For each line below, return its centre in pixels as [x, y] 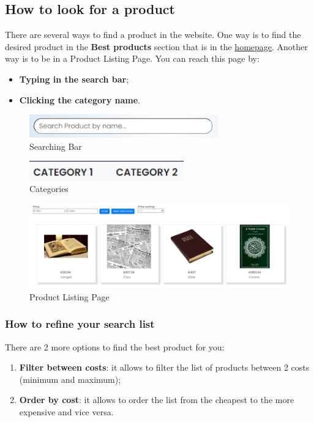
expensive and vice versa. [66, 411]
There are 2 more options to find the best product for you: [115, 346]
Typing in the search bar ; [74, 79]
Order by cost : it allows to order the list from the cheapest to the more [157, 400]
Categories [49, 189]
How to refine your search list [80, 324]
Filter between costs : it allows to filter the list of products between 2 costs [164, 367]
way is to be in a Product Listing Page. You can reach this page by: [132, 58]
